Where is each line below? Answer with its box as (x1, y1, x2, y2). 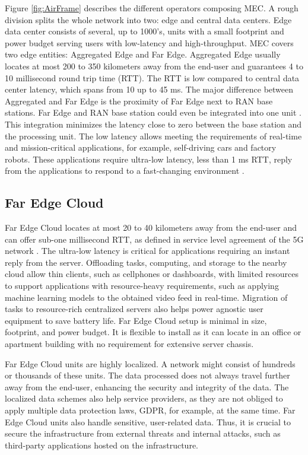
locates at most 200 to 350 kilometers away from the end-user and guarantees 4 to (5, 59, 303, 72)
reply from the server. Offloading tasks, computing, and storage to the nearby (5, 256, 287, 268)
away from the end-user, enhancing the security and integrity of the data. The (5, 380, 289, 393)
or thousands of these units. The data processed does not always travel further (5, 369, 290, 381)
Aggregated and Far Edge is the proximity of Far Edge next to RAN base (5, 94, 273, 107)
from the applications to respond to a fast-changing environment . (5, 164, 245, 177)
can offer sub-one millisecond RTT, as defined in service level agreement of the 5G (5, 233, 304, 245)
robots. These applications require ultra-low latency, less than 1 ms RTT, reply (5, 152, 293, 165)
